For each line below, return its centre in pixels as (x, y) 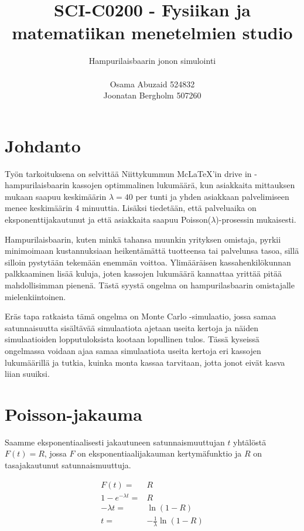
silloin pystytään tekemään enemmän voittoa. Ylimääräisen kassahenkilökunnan (148, 262)
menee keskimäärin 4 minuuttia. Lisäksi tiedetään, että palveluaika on (131, 208)
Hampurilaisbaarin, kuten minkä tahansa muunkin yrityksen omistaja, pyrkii (143, 239)
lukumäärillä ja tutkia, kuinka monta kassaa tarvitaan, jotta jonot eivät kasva (145, 362)
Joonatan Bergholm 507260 (152, 95)
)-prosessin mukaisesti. (256, 219)
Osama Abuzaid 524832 (152, 84)
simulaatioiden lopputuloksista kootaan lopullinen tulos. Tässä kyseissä (132, 339)
